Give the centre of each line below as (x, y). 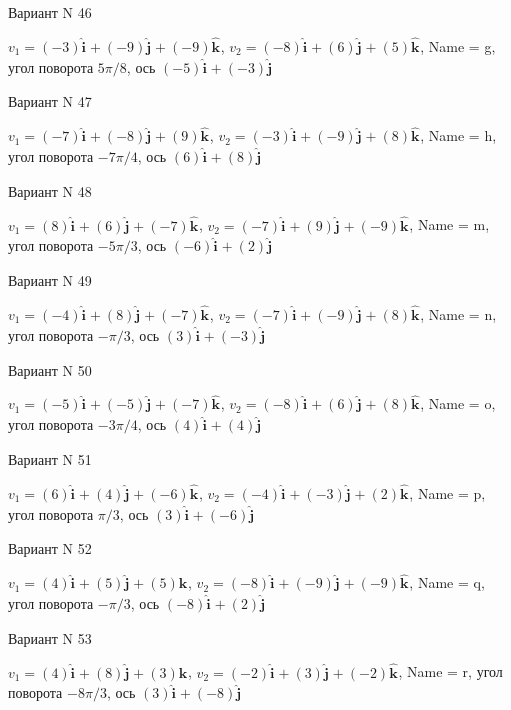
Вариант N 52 (50, 548)
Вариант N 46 (50, 12)
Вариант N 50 (50, 369)
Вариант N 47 (50, 101)
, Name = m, (449, 224)
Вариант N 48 (50, 190)
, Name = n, (458, 314)
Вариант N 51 (50, 459)
